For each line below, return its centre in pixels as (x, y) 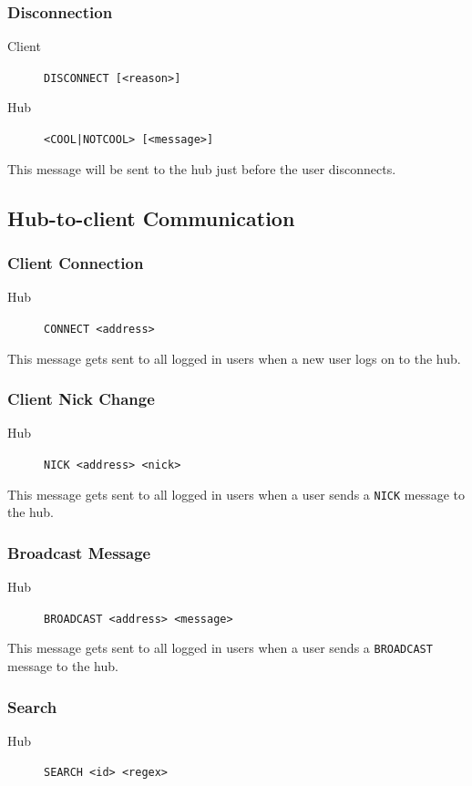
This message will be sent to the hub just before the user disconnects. (202, 168)
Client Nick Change (81, 399)
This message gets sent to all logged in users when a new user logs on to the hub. (234, 358)
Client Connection (76, 263)
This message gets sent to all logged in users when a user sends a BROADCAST (220, 648)
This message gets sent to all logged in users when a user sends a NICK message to (236, 494)
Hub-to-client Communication (151, 217)
